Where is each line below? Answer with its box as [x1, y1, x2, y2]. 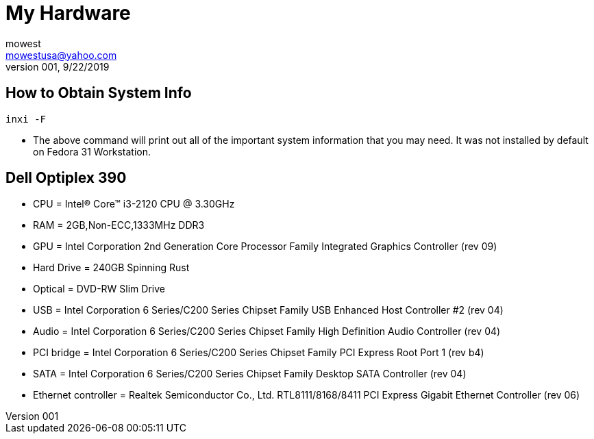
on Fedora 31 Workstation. [33, 145, 151, 158]
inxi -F [5, 113, 47, 125]
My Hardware [5, 1, 131, 25]
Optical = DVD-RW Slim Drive [33, 283, 165, 295]
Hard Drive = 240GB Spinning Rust [33, 262, 190, 274]
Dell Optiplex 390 [5, 169, 127, 187]
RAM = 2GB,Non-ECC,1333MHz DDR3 [33, 219, 205, 231]
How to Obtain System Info [5, 84, 192, 102]
